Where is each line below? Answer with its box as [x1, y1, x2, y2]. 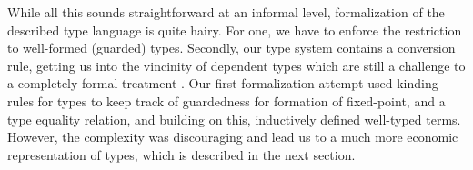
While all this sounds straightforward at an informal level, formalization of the [7, 3, 445, 21]
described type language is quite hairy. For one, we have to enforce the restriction [7, 20, 462, 39]
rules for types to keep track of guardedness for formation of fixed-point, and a [7, 91, 446, 110]
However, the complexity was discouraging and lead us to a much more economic [7, 127, 458, 146]
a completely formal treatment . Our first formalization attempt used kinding [7, 74, 438, 93]
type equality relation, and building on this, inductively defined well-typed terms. [7, 109, 461, 128]
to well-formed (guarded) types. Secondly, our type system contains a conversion [7, 38, 456, 57]
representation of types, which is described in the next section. [7, 145, 356, 164]
